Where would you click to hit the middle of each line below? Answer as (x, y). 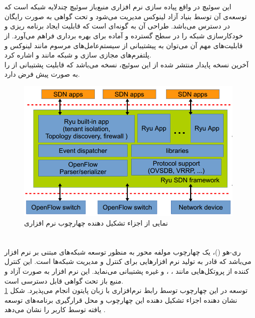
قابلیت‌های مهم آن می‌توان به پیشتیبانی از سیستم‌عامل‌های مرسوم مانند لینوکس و (124, 45)
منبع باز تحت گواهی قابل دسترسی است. (64, 280)
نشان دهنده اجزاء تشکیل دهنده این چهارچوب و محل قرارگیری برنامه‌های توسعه (121, 300)
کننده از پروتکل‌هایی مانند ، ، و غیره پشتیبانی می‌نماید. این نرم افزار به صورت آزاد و (127, 271)
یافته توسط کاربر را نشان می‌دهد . (55, 309)
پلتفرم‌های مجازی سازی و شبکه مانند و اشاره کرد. (78, 55)
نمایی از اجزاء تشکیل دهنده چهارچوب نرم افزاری (96, 223)
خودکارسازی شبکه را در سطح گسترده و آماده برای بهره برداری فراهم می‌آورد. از (124, 35)
